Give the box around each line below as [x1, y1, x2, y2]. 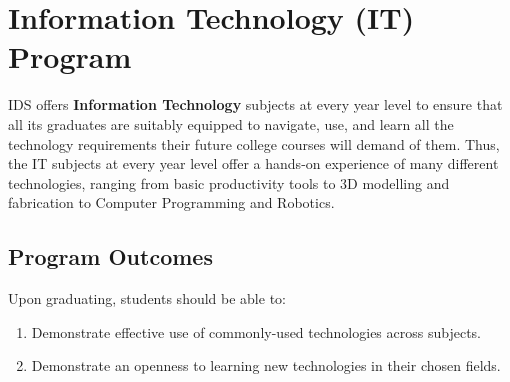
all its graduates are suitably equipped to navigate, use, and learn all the [8, 113, 454, 134]
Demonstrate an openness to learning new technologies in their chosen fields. [31, 355, 501, 376]
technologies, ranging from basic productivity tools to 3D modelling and [8, 172, 450, 193]
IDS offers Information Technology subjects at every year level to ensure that [8, 94, 503, 115]
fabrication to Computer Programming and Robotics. [8, 192, 335, 213]
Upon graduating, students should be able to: [8, 288, 286, 309]
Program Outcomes [8, 241, 213, 272]
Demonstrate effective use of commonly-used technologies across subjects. [31, 321, 481, 342]
